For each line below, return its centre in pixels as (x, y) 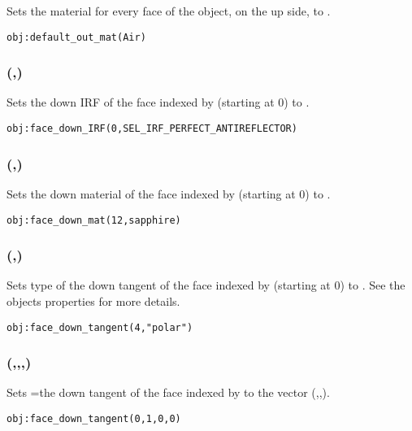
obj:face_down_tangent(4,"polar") (100, 327)
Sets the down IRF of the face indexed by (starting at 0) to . (158, 102)
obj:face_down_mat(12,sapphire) (94, 220)
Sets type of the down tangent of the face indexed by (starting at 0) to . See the (206, 285)
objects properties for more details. (93, 301)
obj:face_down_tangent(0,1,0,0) (94, 419)
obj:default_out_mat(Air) (76, 37)
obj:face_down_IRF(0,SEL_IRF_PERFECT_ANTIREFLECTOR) (152, 129)
